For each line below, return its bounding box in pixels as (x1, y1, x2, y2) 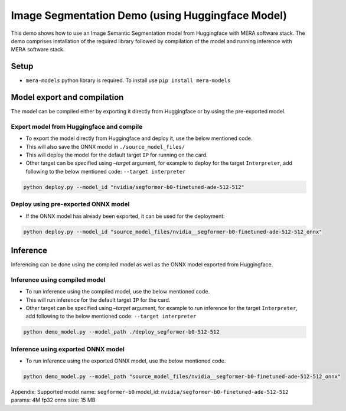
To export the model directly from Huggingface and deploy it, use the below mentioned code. (25, 135, 253, 142)
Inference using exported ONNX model (11, 345, 125, 353)
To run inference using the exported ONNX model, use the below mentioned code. (25, 357, 226, 364)
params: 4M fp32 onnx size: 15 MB (11, 396, 96, 404)
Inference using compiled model (11, 275, 106, 283)
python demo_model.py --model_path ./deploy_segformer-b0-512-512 (23, 328, 220, 335)
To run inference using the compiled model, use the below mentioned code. (25, 288, 210, 295)
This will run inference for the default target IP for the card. (25, 296, 171, 304)
